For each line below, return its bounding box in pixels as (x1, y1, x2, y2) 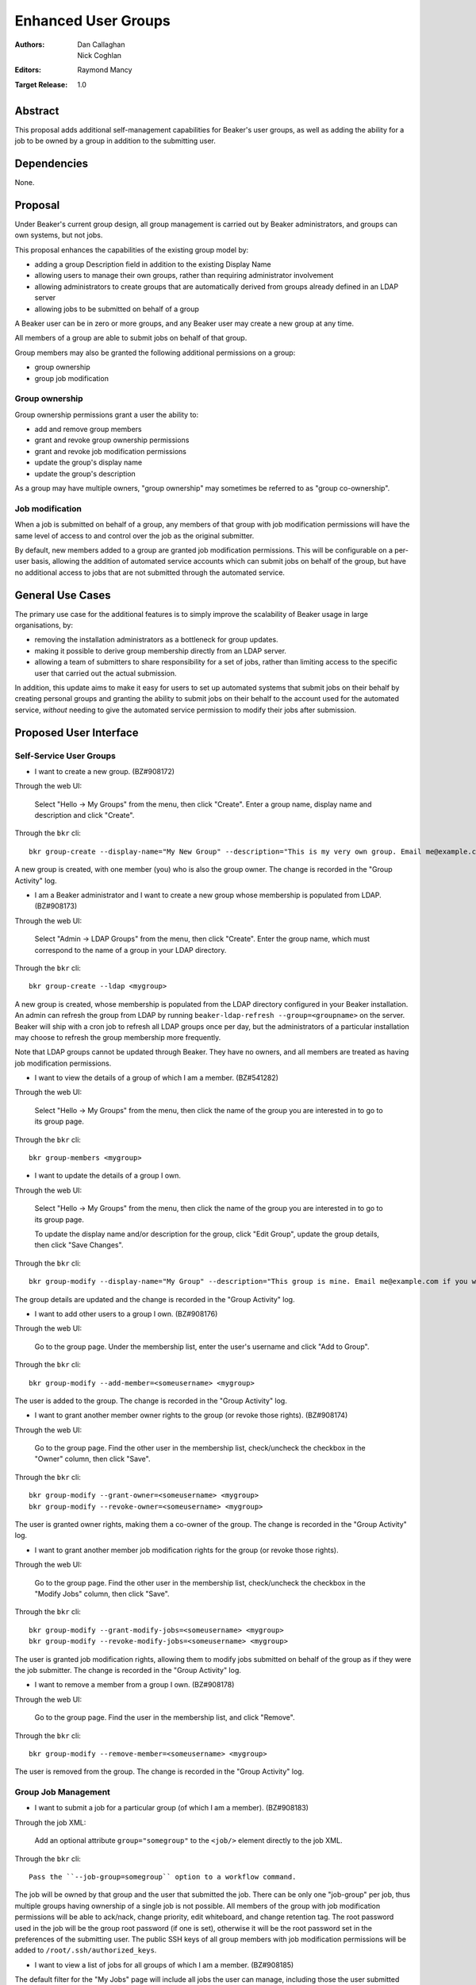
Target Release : (14, 79, 68, 89)
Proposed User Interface (14, 726, 139, 739)
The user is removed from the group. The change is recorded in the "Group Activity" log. (14, 1767, 305, 1776)
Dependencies (14, 156, 89, 170)
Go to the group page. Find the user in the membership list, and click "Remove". (34, 1713, 295, 1722)
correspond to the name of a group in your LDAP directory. (34, 945, 227, 954)
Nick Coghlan (77, 50, 122, 60)
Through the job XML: (14, 1817, 86, 1827)
